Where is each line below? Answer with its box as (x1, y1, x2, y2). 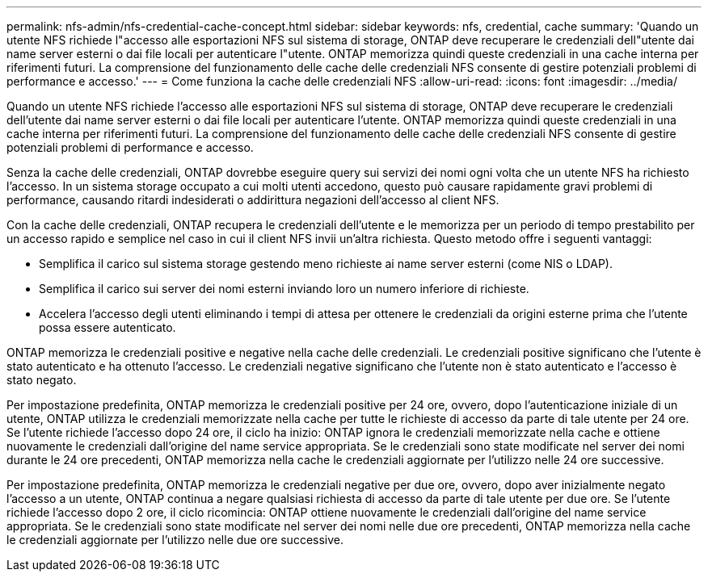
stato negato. (6, 373, 77, 387)
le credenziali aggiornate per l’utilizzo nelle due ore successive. (6, 533, 344, 547)
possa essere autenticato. (39, 320, 176, 334)
